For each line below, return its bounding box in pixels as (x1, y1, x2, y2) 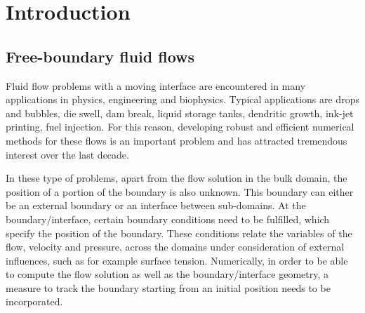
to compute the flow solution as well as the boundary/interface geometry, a (6, 267, 328, 281)
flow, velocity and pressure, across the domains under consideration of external (6, 239, 345, 254)
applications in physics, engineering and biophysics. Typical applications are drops (6, 92, 359, 107)
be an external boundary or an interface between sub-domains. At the (6, 198, 306, 213)
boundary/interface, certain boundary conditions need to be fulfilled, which (6, 211, 330, 226)
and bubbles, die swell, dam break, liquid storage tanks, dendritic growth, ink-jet (6, 105, 354, 120)
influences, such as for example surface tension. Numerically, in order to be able (6, 253, 348, 267)
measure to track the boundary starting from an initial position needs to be (6, 280, 331, 295)
